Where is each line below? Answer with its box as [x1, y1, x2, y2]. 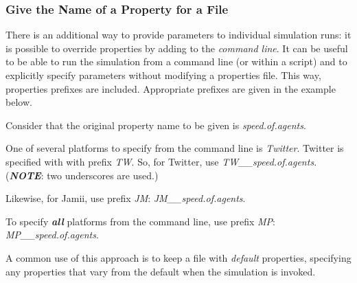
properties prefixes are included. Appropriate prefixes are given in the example [5, 81, 336, 95]
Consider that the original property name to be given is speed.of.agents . [5, 117, 306, 132]
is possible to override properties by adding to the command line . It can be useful [5, 41, 348, 55]
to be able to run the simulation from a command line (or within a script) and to [5, 54, 347, 69]
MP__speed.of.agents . [5, 227, 99, 242]
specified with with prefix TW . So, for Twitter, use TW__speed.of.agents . [5, 154, 317, 168]
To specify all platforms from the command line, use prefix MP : [5, 214, 275, 228]
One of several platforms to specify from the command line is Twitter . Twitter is [5, 141, 344, 155]
